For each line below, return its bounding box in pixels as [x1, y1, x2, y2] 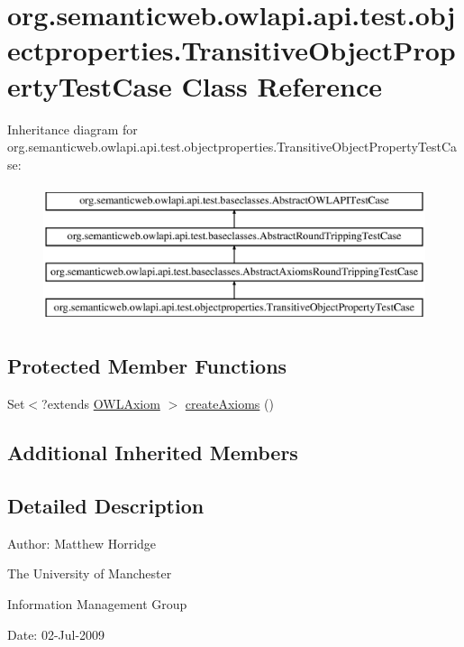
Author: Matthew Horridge [7, 533, 157, 552]
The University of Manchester [7, 564, 172, 583]
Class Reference [181, 67, 382, 104]
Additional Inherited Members [7, 439, 298, 467]
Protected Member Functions [7, 352, 287, 380]
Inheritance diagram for [7, 119, 138, 138]
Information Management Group [7, 595, 187, 614]
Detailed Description [7, 492, 205, 520]
